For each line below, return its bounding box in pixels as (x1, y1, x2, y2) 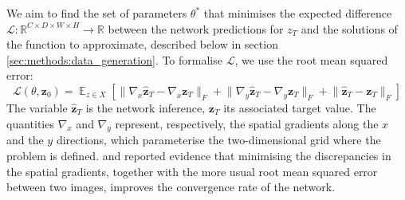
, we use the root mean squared (234, 51, 388, 68)
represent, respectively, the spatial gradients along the (115, 115, 379, 131)
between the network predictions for (108, 20, 284, 37)
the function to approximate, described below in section (6, 36, 278, 53)
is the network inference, (85, 99, 206, 116)
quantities (6, 115, 54, 131)
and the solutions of (301, 20, 398, 37)
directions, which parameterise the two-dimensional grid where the (56, 131, 381, 148)
